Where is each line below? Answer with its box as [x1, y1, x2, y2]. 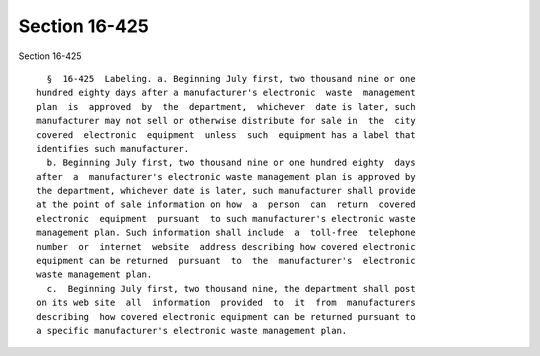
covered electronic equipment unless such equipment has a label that [36, 129, 416, 140]
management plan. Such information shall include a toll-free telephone [36, 227, 416, 239]
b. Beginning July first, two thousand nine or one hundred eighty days [46, 157, 416, 169]
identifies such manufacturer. [36, 143, 190, 154]
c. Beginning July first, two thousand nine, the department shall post [46, 283, 416, 294]
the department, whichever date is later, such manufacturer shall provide [36, 185, 416, 197]
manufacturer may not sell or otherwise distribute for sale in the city [36, 115, 416, 127]
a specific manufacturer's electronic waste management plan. [36, 325, 348, 336]
